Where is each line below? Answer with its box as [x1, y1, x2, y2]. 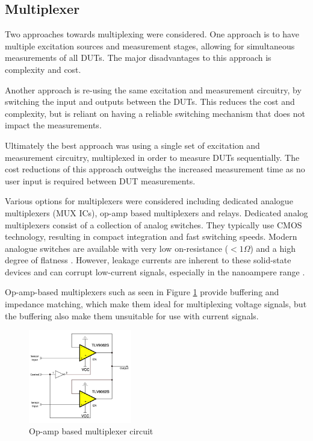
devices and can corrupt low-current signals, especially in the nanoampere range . [5, 265, 305, 278]
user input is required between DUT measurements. [5, 174, 196, 187]
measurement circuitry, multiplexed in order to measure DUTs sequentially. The [5, 151, 300, 163]
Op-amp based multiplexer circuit [29, 425, 153, 437]
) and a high [250, 242, 296, 254]
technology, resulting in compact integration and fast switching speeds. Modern [5, 230, 297, 243]
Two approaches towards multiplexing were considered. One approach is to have [5, 28, 299, 40]
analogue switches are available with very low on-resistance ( [5, 242, 228, 254]
